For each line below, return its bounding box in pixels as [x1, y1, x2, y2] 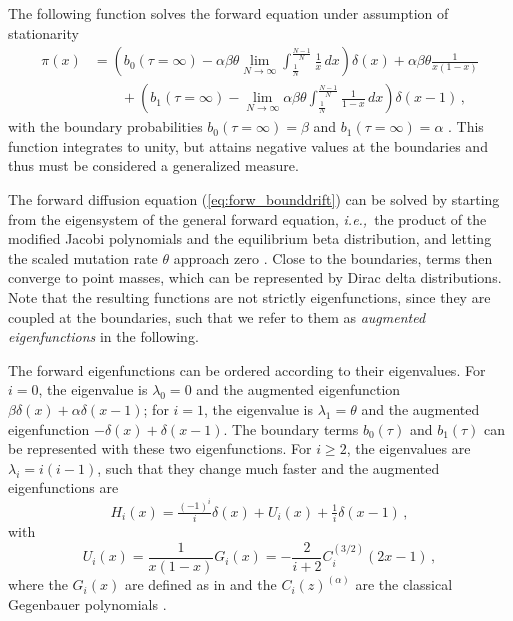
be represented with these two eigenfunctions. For [8, 438, 312, 459]
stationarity [8, 22, 79, 43]
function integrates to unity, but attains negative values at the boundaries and [8, 135, 488, 156]
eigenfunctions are [8, 477, 119, 498]
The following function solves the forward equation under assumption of [8, 3, 449, 23]
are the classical [355, 574, 453, 595]
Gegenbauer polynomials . [8, 593, 167, 614]
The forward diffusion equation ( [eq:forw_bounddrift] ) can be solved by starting [8, 189, 500, 210]
